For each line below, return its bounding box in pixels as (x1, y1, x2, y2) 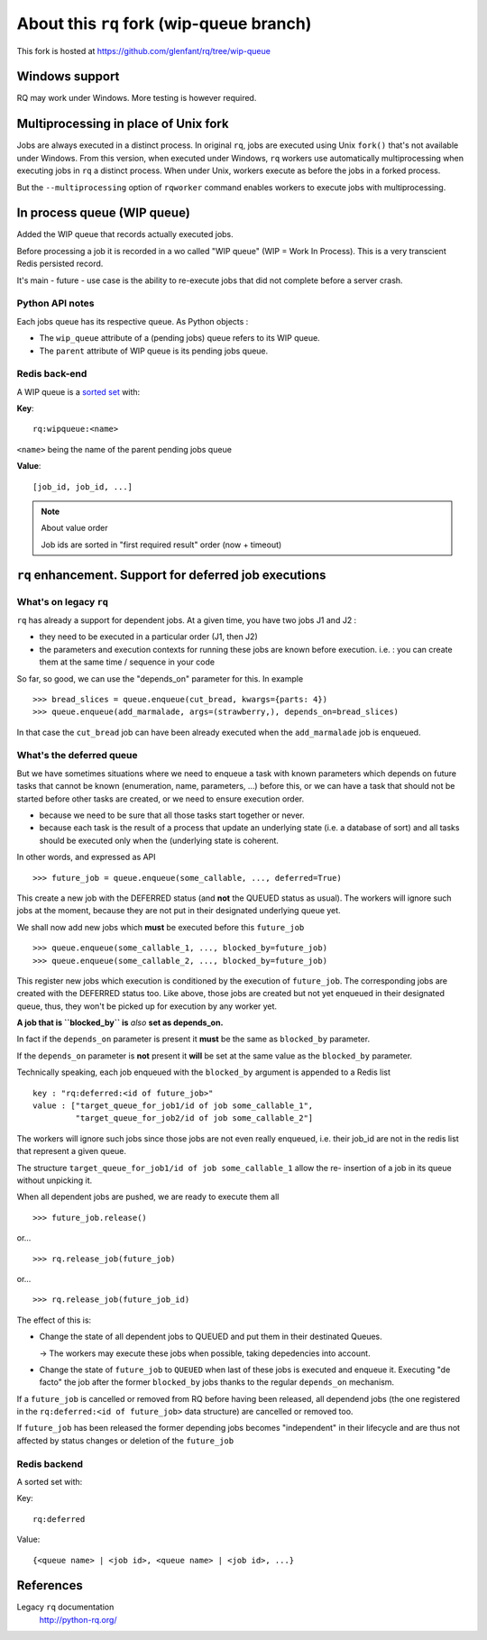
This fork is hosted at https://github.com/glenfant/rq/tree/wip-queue (16, 45, 271, 56)
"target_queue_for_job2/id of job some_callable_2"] (75, 1113, 314, 1123)
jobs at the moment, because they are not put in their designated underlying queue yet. (16, 905, 342, 916)
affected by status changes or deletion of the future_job (16, 1434, 234, 1446)
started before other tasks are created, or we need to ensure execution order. (16, 793, 305, 804)
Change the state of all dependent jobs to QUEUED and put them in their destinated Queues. (39, 1331, 382, 1342)
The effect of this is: (16, 1315, 92, 1325)
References (16, 1578, 83, 1593)
